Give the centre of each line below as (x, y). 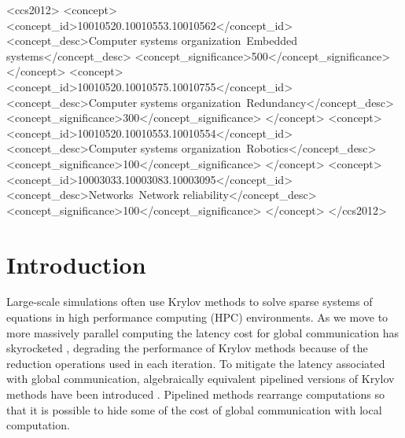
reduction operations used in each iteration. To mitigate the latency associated (196, 363)
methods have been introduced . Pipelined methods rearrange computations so (195, 394)
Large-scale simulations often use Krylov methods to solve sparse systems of (190, 302)
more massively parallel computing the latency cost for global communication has (202, 332)
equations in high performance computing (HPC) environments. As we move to (197, 317)
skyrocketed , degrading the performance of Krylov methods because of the (187, 348)
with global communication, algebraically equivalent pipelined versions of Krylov (201, 379)
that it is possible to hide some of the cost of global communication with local (194, 409)
